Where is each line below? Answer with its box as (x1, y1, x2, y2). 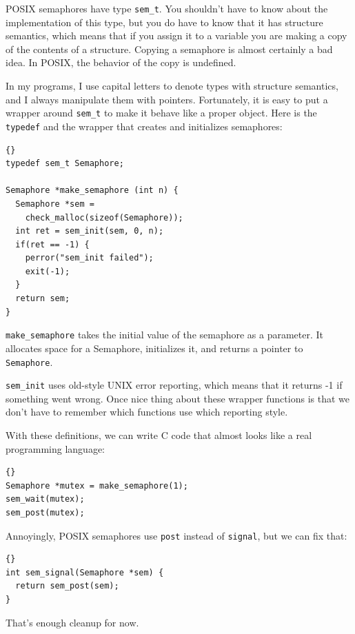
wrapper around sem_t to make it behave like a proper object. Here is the (6, 105, 317, 120)
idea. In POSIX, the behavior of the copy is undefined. (6, 55, 236, 70)
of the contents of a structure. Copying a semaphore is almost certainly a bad (6, 41, 333, 56)
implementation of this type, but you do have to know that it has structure (6, 14, 323, 29)
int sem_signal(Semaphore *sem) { (6, 567, 164, 577)
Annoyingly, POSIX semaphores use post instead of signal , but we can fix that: (6, 528, 347, 542)
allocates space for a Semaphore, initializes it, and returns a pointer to (6, 340, 303, 355)
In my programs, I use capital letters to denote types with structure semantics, (6, 79, 338, 93)
